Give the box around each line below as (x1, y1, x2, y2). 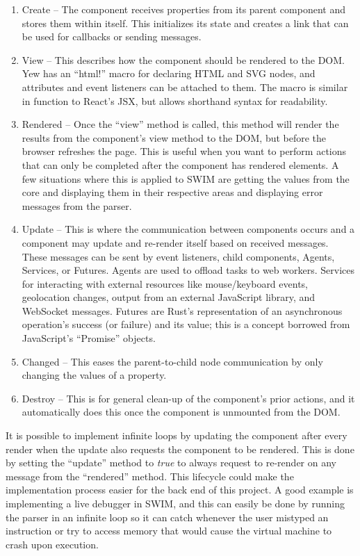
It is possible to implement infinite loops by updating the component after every (6, 428, 347, 443)
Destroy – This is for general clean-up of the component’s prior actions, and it (22, 391, 355, 405)
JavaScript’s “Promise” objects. (22, 331, 156, 345)
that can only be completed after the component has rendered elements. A (22, 157, 339, 172)
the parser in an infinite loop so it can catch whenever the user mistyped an (6, 509, 329, 524)
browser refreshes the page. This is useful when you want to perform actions (22, 144, 347, 158)
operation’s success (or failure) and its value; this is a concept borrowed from (22, 317, 350, 332)
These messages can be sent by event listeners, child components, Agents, (22, 249, 335, 263)
